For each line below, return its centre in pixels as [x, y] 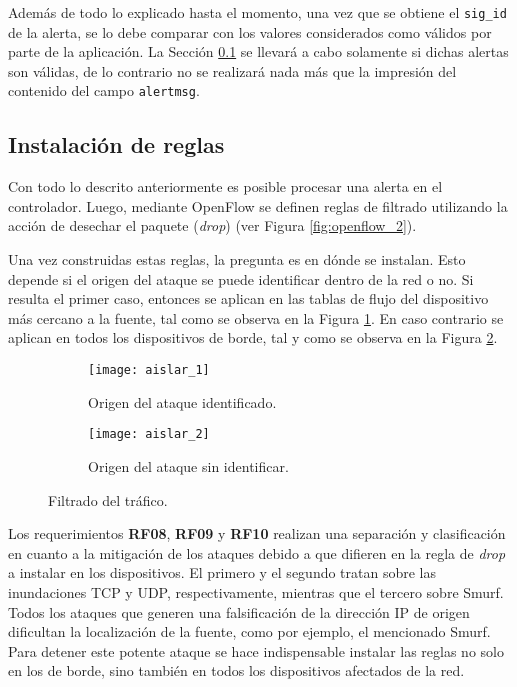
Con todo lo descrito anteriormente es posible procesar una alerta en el [225, 186]
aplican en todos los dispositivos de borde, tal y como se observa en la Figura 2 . [253, 337]
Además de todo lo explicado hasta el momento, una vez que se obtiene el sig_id [257, 12]
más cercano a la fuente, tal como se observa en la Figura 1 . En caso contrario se [256, 317]
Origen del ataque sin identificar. [188, 465]
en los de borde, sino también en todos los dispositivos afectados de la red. [236, 670]
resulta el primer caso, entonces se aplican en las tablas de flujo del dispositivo [248, 298]
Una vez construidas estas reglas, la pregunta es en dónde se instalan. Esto [237, 259]
